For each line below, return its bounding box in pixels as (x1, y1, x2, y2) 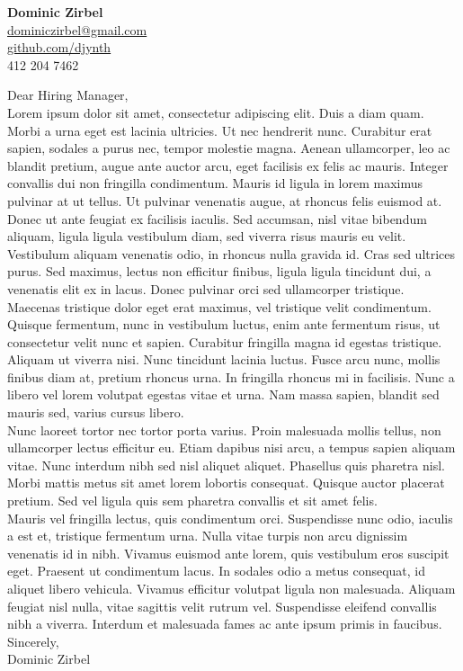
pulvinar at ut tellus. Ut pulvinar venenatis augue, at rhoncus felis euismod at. (7, 191, 442, 210)
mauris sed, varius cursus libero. (7, 403, 184, 422)
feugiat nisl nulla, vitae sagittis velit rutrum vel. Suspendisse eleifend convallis (7, 596, 437, 615)
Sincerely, (7, 631, 59, 650)
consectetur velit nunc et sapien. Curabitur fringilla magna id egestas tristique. (7, 332, 442, 351)
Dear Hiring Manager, (7, 85, 129, 104)
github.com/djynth (7, 38, 111, 57)
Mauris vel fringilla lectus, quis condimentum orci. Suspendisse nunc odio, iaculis (7, 508, 453, 527)
